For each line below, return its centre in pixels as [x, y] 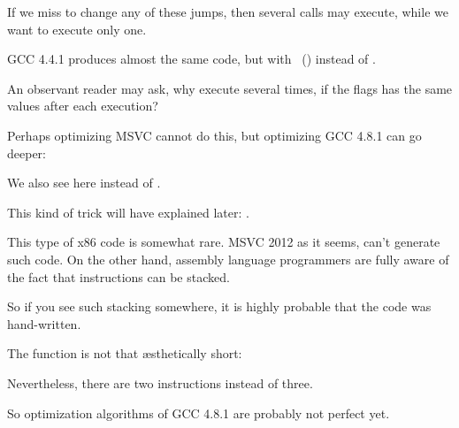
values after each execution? [83, 106]
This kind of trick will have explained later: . [128, 212]
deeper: [27, 153]
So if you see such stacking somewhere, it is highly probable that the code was [219, 306]
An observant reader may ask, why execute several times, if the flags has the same [230, 88]
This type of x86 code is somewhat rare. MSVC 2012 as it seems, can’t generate [224, 242]
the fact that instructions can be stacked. [119, 276]
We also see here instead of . [84, 183]
